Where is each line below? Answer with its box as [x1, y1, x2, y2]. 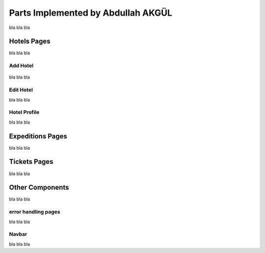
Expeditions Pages [9, 132, 67, 140]
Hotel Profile [9, 109, 40, 116]
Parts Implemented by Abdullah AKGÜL [9, 7, 173, 18]
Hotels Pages [9, 37, 51, 46]
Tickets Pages [9, 157, 53, 166]
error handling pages [9, 208, 61, 215]
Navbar [9, 231, 27, 238]
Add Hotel [9, 62, 34, 69]
